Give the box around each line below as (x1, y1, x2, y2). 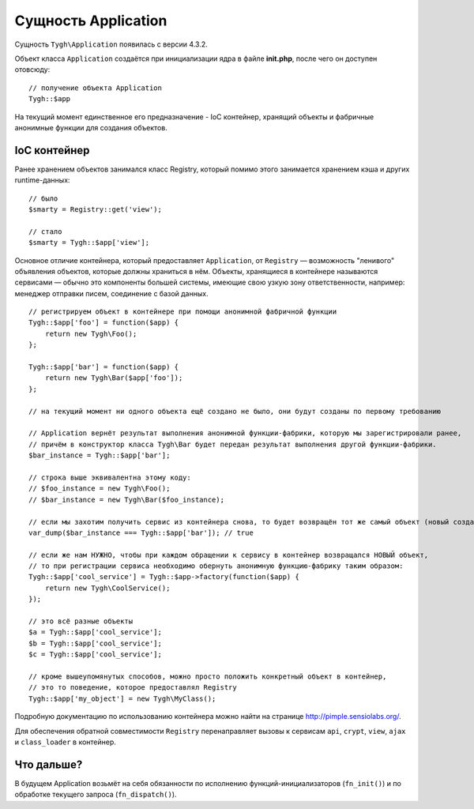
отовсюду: (14, 65, 51, 74)
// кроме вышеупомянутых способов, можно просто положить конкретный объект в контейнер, (28, 672, 387, 681)
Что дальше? (14, 758, 83, 771)
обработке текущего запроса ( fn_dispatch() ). (14, 790, 177, 800)
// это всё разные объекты (28, 617, 134, 626)
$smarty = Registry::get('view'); (28, 205, 162, 213)
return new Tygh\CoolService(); (44, 583, 171, 593)
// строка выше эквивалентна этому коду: (28, 472, 191, 482)
